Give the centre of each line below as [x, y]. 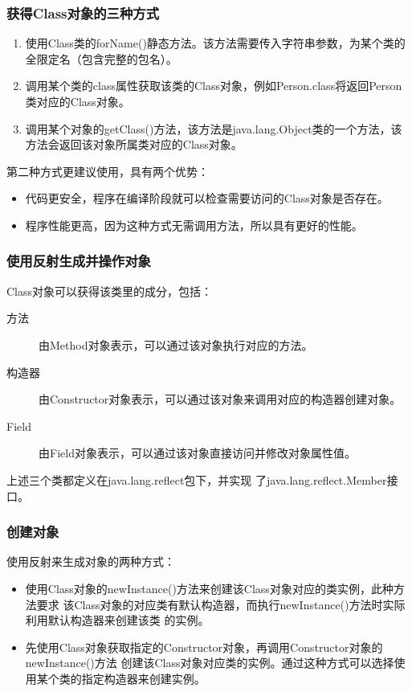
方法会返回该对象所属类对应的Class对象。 [134, 144]
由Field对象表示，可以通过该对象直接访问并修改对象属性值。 [197, 453]
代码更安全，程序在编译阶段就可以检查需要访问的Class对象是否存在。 [207, 198]
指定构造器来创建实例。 [143, 678]
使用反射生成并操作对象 [79, 261]
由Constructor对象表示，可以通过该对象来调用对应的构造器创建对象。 [220, 399]
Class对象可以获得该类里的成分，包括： [110, 291]
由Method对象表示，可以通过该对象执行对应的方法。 [176, 344]
